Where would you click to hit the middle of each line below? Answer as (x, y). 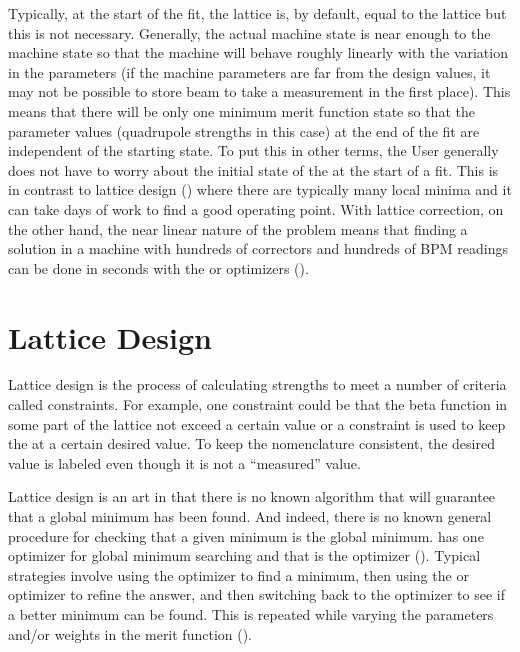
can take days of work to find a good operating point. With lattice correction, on (256, 208)
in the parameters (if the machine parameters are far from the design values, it (249, 71)
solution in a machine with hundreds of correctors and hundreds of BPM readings (258, 248)
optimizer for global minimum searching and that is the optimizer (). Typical (244, 555)
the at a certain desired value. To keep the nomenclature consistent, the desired (251, 443)
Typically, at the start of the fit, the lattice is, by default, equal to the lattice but (257, 13)
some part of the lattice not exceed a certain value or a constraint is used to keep (257, 423)
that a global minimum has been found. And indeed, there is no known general (250, 516)
